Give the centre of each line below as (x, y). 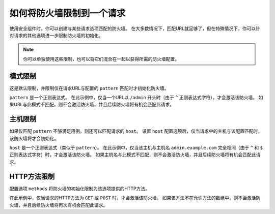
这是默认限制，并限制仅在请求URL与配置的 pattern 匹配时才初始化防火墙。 (89, 88)
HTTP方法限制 (32, 176)
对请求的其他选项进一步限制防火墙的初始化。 (56, 35)
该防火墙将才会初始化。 (34, 138)
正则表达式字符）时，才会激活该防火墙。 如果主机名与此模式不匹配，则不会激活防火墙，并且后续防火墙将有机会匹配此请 (135, 155)
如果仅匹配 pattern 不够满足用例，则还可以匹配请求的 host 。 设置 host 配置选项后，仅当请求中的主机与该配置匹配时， (136, 131)
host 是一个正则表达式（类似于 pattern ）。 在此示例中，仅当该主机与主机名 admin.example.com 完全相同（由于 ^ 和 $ (136, 148)
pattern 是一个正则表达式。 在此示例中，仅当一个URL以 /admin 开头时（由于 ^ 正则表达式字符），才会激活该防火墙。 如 (136, 98)
